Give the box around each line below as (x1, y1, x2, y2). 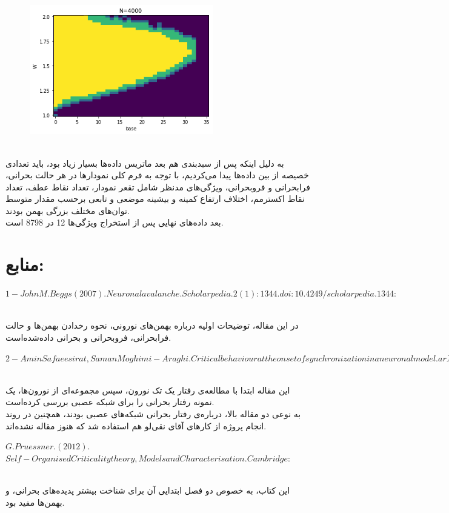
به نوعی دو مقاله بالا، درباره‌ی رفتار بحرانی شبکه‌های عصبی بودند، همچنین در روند (5, 407, 301, 420)
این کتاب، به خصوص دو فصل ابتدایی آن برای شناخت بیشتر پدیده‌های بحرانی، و (5, 483, 290, 496)
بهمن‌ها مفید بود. (5, 495, 65, 508)
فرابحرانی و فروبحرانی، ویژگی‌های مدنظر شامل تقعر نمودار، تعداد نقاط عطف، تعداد (5, 180, 311, 193)
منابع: (5, 252, 44, 277)
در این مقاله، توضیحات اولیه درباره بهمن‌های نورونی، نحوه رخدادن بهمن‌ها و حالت (5, 319, 299, 332)
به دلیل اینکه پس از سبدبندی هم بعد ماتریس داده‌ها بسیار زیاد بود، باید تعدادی (5, 156, 284, 169)
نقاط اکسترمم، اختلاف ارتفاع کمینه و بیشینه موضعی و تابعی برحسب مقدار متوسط (5, 192, 305, 205)
